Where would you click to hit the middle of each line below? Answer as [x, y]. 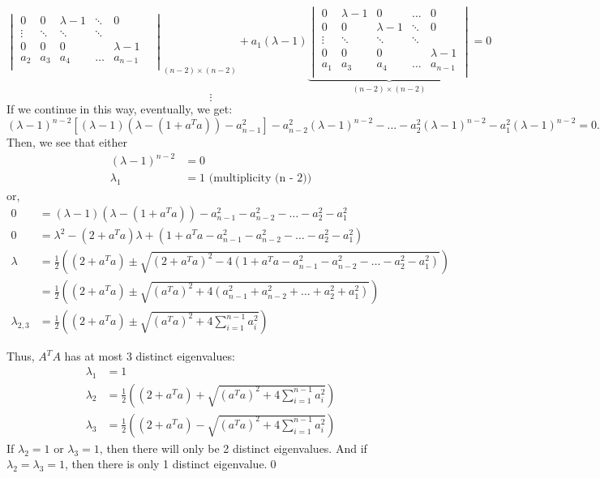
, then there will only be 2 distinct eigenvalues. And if [233, 448]
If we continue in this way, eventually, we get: [120, 109]
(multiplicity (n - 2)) [260, 179]
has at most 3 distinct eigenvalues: [150, 356]
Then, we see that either [67, 142]
